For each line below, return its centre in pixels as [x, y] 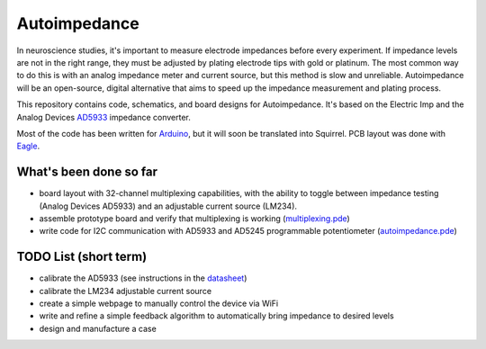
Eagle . [28, 146]
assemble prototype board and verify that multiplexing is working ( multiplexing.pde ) [194, 218]
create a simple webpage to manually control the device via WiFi [159, 304]
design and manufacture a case [98, 328]
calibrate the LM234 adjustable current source [125, 291]
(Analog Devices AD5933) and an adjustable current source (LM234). [168, 206]
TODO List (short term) [82, 257]
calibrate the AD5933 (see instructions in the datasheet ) [143, 278]
